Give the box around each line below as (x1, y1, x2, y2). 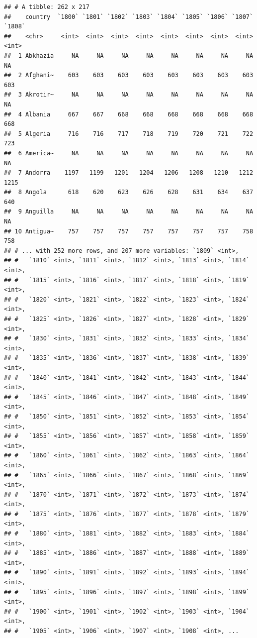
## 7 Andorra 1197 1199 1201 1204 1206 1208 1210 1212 (4, 169, 254, 177)
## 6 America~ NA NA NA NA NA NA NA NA (4, 149, 254, 157)
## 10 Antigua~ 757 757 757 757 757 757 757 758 (4, 227, 254, 235)
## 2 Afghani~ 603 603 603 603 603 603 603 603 (4, 72, 254, 79)
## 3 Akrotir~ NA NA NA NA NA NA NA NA (4, 91, 254, 99)
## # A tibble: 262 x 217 (4, 3, 89, 10)
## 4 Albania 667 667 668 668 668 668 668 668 (4, 110, 254, 118)
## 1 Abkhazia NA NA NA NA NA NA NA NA (4, 52, 254, 59)
